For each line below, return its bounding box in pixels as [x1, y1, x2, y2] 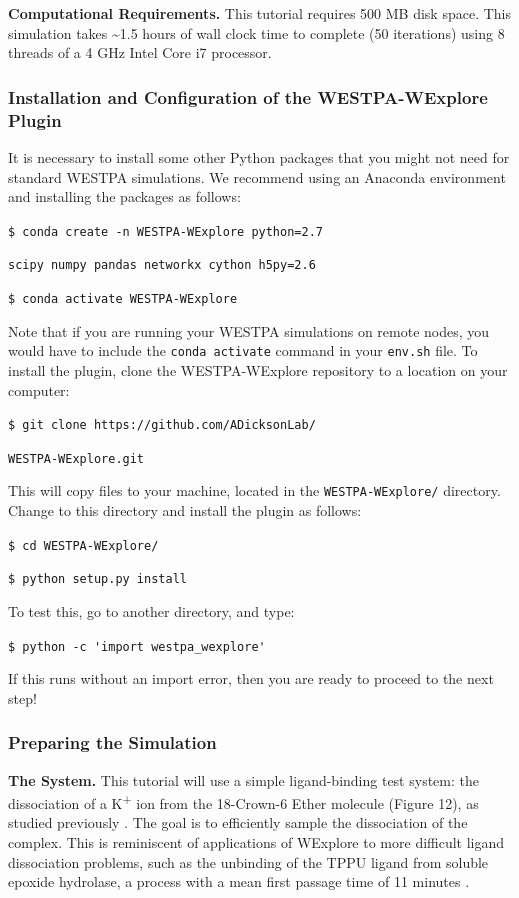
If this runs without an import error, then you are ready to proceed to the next [8, 668, 494, 689]
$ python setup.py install [8, 572, 187, 587]
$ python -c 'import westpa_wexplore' [8, 639, 266, 654]
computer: [8, 379, 70, 400]
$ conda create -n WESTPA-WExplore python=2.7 [8, 224, 323, 239]
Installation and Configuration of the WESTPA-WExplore [8, 84, 488, 109]
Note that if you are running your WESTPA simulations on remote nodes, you [8, 320, 490, 341]
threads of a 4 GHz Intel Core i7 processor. [8, 42, 272, 63]
